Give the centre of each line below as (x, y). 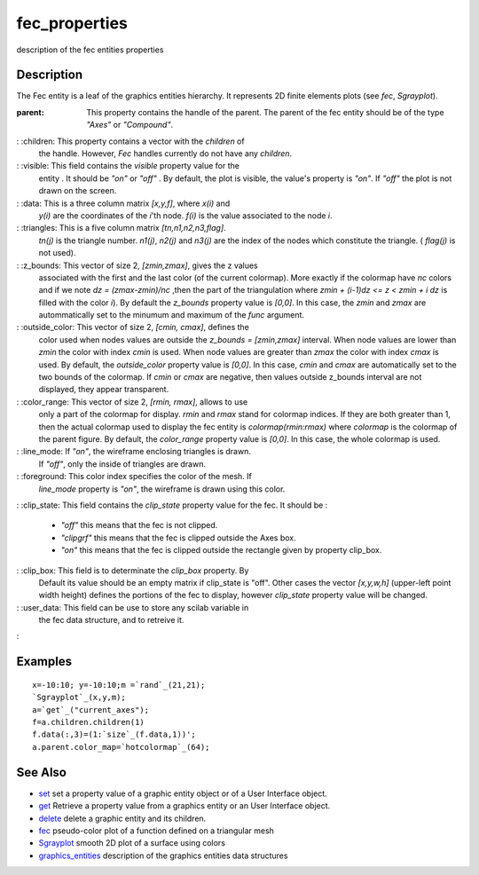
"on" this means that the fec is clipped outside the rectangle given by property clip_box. (221, 550)
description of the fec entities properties (90, 50)
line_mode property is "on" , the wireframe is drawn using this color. (162, 489)
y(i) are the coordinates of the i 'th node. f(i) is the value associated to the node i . (185, 215)
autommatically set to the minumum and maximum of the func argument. (172, 315)
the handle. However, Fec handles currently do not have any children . (165, 154)
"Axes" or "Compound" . (130, 125)
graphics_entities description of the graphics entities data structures (163, 855)
